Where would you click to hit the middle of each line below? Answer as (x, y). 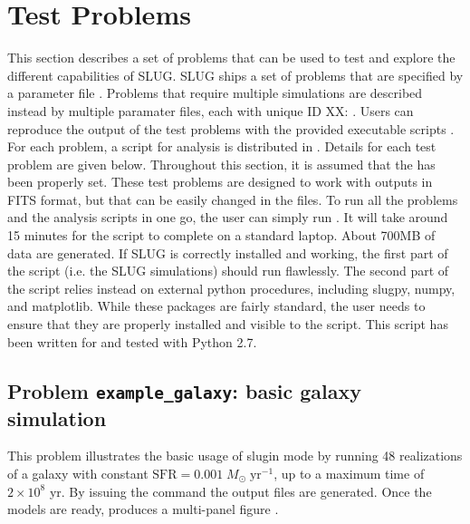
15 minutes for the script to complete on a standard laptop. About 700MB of (221, 235)
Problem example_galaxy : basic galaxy (184, 390)
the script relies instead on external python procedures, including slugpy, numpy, (231, 288)
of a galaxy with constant (78, 473)
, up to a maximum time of (349, 473)
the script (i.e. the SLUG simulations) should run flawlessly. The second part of (228, 271)
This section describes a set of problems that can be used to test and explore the (231, 58)
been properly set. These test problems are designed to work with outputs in (220, 182)
